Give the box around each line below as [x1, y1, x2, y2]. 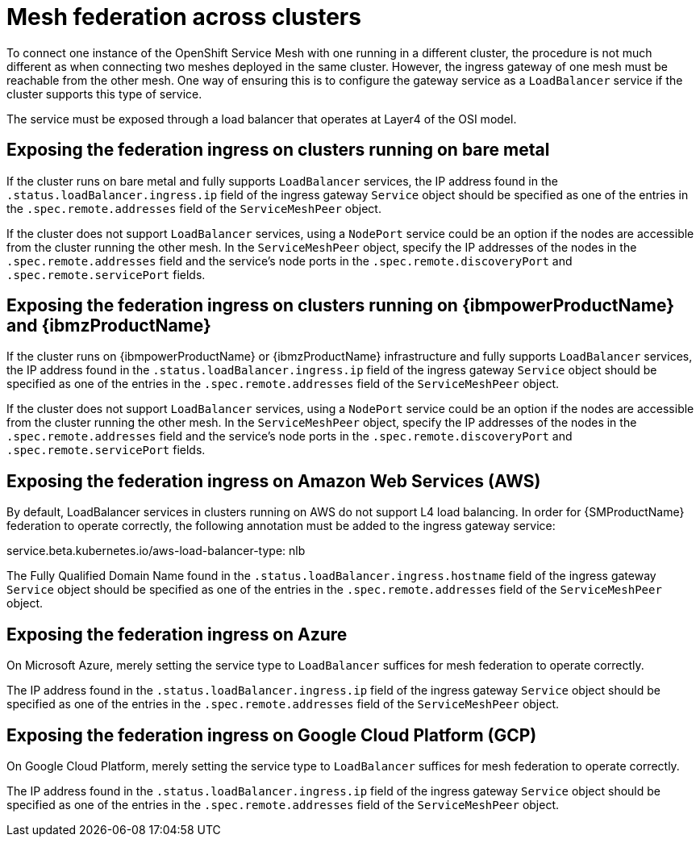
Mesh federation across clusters [6, 3, 361, 31]
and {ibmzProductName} [6, 315, 211, 336]
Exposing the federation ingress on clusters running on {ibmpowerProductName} [6, 295, 675, 316]
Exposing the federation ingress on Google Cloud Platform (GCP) [6, 724, 537, 745]
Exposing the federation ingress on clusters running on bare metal [6, 140, 550, 161]
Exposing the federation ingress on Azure [6, 624, 348, 645]
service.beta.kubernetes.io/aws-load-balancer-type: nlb [6, 544, 306, 558]
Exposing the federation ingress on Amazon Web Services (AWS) [6, 470, 541, 491]
